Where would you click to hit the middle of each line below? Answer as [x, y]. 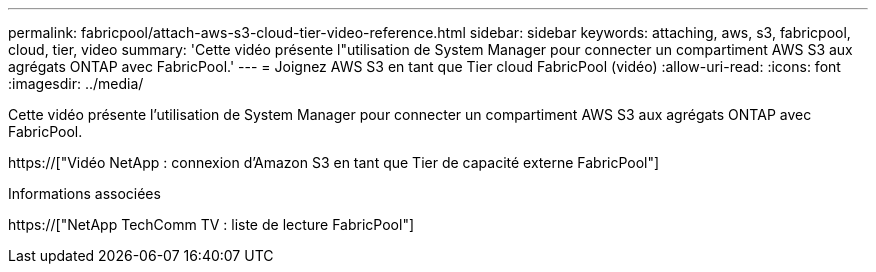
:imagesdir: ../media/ [76, 83]
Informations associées [84, 193]
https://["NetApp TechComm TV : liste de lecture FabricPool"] [211, 224]
